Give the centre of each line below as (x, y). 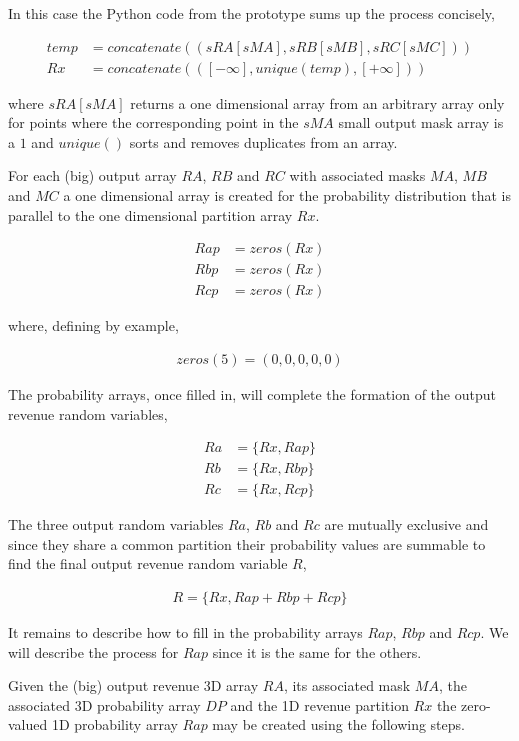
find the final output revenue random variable (148, 563)
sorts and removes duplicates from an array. (263, 141)
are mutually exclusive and (406, 524)
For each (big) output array (92, 175)
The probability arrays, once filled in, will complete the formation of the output (252, 393)
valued (28, 724)
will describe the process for (93, 651)
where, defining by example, (93, 325)
